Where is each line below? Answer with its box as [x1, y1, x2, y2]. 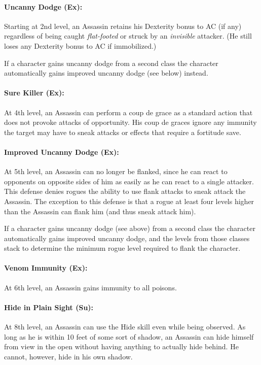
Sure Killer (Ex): [4, 87, 64, 98]
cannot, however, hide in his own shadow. [4, 351, 133, 361]
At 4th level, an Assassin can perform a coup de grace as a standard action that [4, 107, 253, 117]
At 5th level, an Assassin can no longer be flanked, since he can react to [4, 166, 228, 177]
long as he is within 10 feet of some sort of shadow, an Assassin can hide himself [4, 331, 254, 342]
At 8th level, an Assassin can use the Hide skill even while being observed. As [4, 321, 246, 332]
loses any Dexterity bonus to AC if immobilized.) [4, 40, 157, 51]
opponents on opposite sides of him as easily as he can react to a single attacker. [4, 176, 254, 186]
